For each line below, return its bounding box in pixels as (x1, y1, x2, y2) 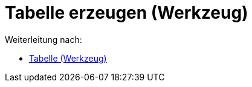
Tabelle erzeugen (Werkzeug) (5, 2, 248, 23)
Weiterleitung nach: (5, 34, 82, 45)
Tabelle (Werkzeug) (29, 53, 107, 63)
